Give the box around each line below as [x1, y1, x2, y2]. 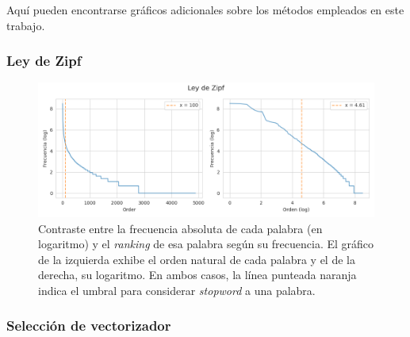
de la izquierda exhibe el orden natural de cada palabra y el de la [38, 251, 355, 267]
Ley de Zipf [6, 51, 82, 71]
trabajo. [6, 17, 45, 33]
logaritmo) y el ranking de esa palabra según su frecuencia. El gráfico [38, 236, 374, 252]
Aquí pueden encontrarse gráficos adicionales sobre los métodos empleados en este [6, 2, 404, 17]
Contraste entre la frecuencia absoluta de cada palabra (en [38, 220, 323, 236]
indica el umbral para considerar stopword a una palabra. [38, 281, 316, 298]
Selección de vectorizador [6, 316, 171, 335]
